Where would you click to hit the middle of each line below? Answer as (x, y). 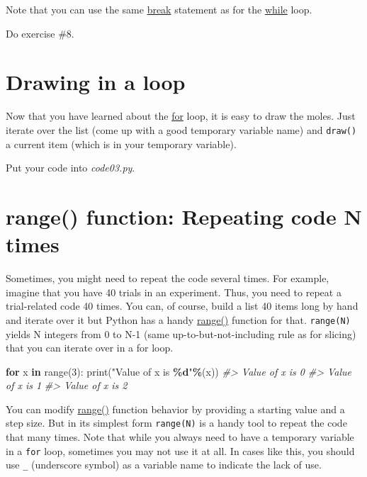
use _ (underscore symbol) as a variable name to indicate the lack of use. (164, 465)
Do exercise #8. (40, 33)
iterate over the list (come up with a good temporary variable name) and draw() (181, 129)
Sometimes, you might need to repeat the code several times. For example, (168, 278)
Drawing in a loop (96, 82)
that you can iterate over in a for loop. (90, 348)
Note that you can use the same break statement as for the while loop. (159, 9)
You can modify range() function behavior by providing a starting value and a (175, 409)
